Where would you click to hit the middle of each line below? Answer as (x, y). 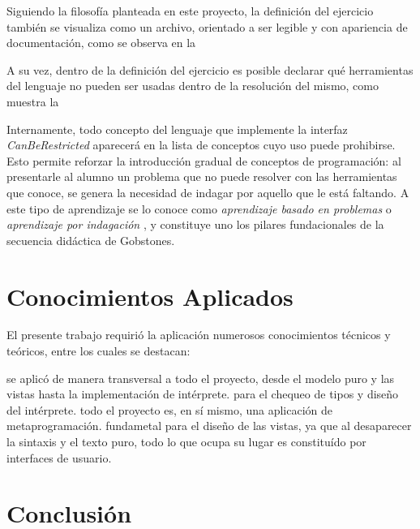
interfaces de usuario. (59, 457)
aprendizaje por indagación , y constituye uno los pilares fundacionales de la (195, 224)
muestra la (33, 101)
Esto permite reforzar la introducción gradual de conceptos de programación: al (204, 160)
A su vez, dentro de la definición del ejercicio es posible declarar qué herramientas (210, 69)
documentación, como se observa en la (101, 43)
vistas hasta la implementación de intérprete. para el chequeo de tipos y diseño (203, 394)
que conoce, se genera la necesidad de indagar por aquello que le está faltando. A (208, 192)
